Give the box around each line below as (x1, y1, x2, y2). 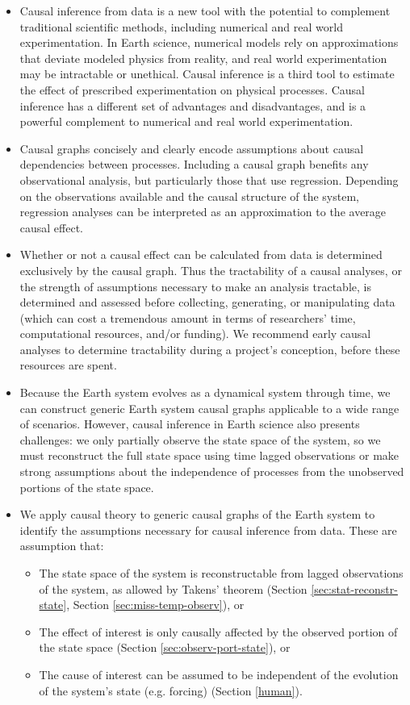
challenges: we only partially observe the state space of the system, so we (19, 431, 381, 448)
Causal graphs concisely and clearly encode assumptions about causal (19, 140, 364, 156)
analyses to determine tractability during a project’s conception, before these (19, 340, 400, 357)
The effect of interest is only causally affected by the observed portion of (39, 623, 398, 640)
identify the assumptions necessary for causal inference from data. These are (19, 521, 397, 538)
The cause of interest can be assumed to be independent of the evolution (39, 665, 399, 682)
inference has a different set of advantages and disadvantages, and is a (19, 97, 366, 114)
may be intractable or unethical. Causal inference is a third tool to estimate (19, 65, 395, 82)
